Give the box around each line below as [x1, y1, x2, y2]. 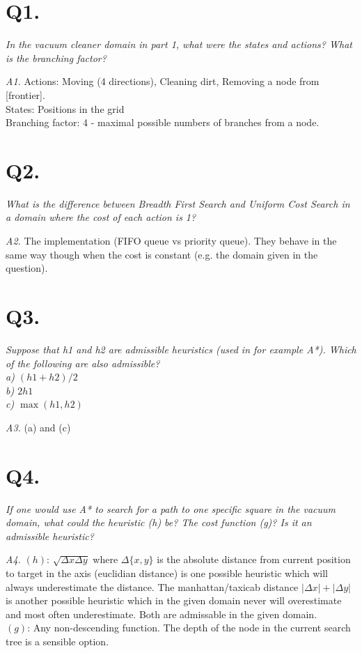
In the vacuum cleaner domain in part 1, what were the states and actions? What [6, 37, 352, 52]
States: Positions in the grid [6, 101, 125, 116]
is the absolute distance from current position [157, 552, 351, 567]
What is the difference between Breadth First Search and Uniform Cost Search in [6, 196, 350, 210]
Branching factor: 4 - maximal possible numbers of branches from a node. [6, 115, 320, 130]
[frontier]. [6, 87, 45, 102]
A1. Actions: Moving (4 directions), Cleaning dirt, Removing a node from [6, 74, 320, 89]
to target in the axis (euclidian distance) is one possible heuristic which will [6, 565, 328, 580]
